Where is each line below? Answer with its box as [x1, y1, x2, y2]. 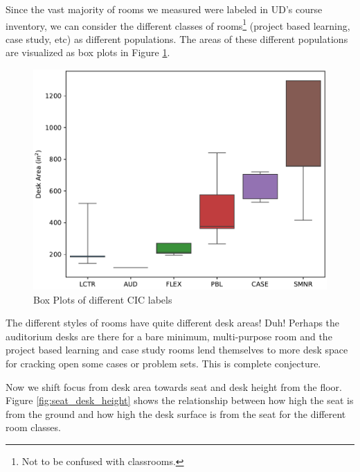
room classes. [6, 420, 61, 435]
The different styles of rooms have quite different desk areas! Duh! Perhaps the [6, 315, 340, 330]
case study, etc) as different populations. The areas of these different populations [6, 31, 348, 46]
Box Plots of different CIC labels [33, 292, 172, 306]
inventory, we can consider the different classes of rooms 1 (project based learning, [6, 16, 350, 33]
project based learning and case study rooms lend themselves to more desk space [6, 342, 348, 357]
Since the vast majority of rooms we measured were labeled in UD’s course [6, 2, 323, 16]
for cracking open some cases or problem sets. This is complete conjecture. [6, 356, 321, 370]
